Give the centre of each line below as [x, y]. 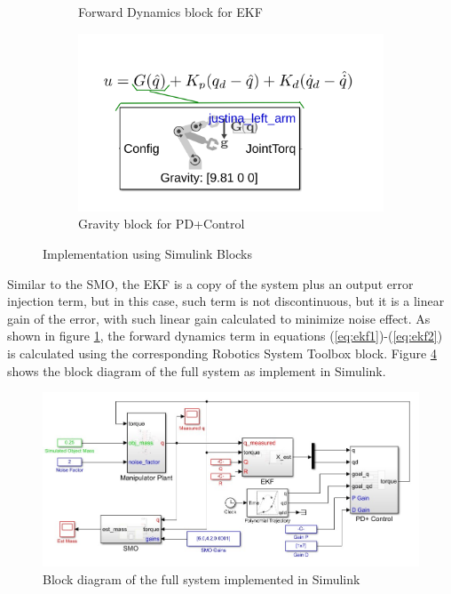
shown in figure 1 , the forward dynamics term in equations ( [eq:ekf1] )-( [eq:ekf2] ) [225, 336]
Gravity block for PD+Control [162, 224]
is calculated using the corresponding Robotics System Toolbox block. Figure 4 [222, 353]
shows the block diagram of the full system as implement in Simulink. [197, 370]
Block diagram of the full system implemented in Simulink [202, 579]
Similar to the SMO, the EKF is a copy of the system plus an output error [210, 283]
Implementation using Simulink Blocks [148, 254]
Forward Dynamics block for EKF [170, 12]
